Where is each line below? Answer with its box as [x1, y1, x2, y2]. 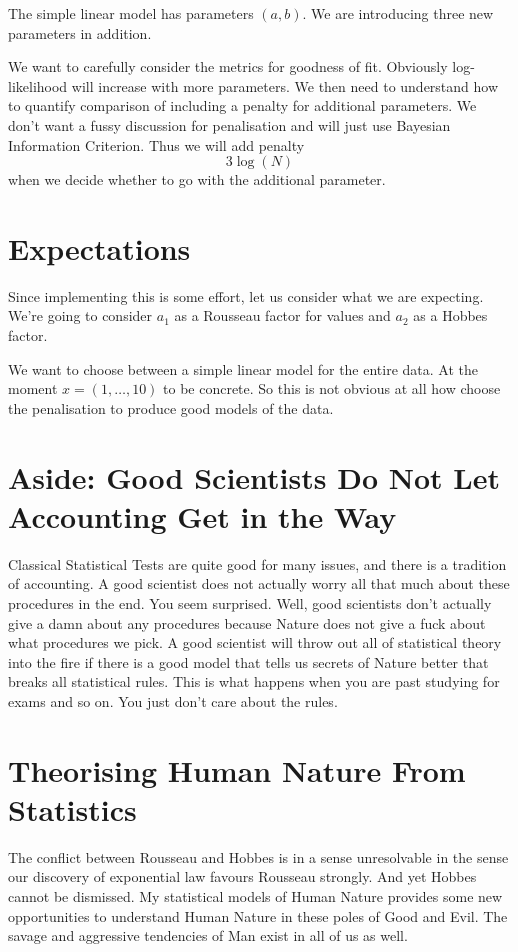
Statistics [8, 788, 137, 829]
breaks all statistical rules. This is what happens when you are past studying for [8, 671, 500, 692]
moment [8, 378, 58, 399]
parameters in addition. [8, 22, 152, 43]
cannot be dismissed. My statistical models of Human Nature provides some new [8, 886, 503, 906]
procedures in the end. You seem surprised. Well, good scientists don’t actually [8, 592, 492, 613]
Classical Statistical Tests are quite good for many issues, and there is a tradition [8, 553, 507, 574]
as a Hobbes [413, 305, 488, 326]
